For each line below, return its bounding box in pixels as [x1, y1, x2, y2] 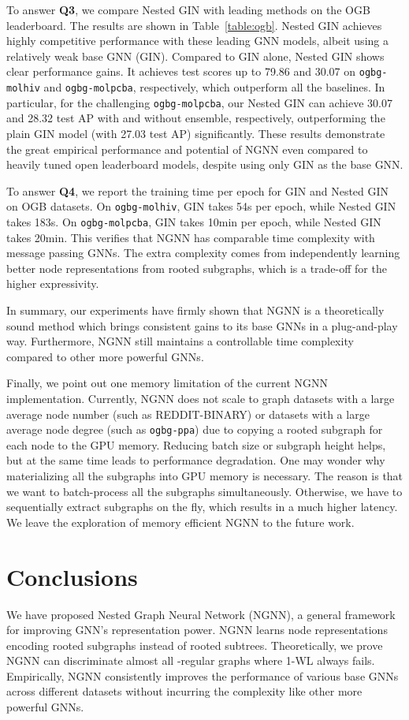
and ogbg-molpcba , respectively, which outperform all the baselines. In [43, 79, 385, 95]
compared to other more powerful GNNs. [6, 348, 204, 364]
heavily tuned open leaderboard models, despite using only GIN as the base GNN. [6, 156, 403, 173]
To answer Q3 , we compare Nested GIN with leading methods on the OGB [6, 2, 370, 17]
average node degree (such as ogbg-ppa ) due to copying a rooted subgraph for [6, 421, 383, 438]
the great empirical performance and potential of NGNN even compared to [6, 140, 368, 157]
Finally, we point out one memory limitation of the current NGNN [6, 375, 328, 391]
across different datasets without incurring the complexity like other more [6, 683, 363, 699]
